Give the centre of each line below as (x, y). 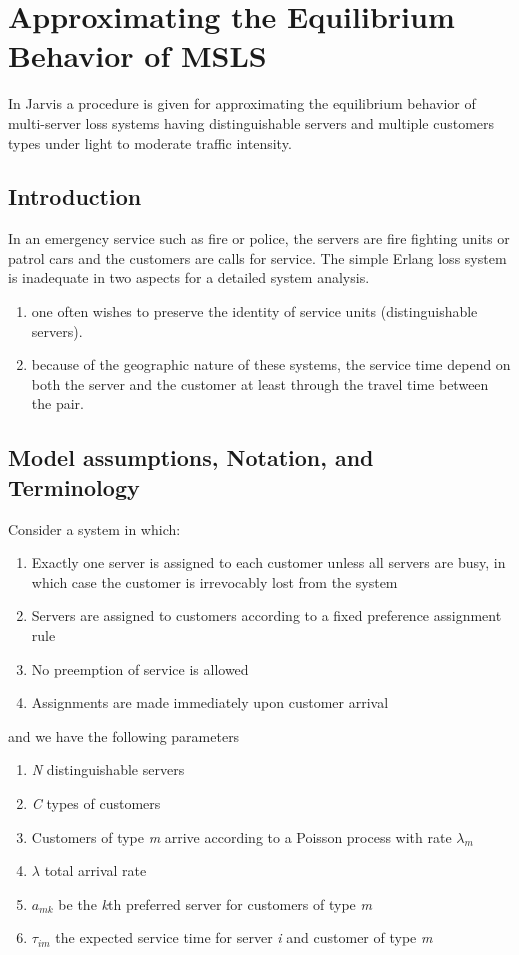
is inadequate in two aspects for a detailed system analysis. (189, 277)
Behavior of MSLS (137, 55)
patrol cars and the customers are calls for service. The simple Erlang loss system (257, 257)
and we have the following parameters (124, 735)
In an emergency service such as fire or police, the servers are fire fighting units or (259, 238)
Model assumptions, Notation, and (191, 457)
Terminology (74, 486)
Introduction (75, 196)
